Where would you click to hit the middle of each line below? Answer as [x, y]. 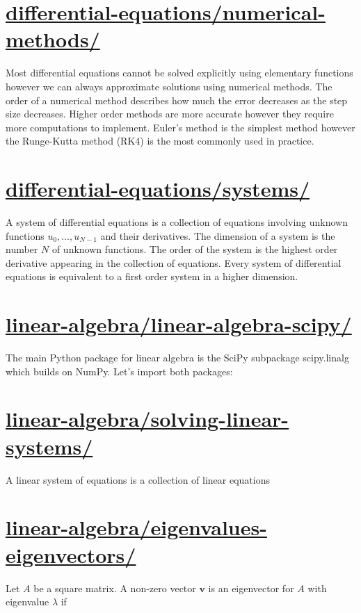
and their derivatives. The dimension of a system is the [218, 235]
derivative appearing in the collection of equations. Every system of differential [174, 262]
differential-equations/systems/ [158, 189]
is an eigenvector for [251, 588]
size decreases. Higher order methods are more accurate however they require [170, 114]
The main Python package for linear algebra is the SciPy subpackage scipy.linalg [177, 358]
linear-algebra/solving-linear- [147, 419]
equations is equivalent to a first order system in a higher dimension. [152, 276]
